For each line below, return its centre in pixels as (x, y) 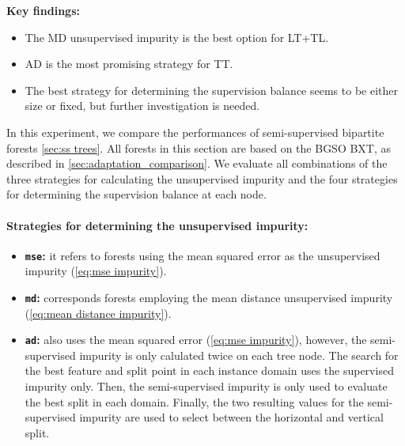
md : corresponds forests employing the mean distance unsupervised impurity (209, 297)
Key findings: (43, 10)
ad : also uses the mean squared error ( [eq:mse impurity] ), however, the (196, 340)
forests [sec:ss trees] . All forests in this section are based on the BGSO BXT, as (199, 147)
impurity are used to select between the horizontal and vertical (231, 417)
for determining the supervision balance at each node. (136, 194)
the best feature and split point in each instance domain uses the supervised (209, 370)
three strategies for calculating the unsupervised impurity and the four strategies (202, 178)
